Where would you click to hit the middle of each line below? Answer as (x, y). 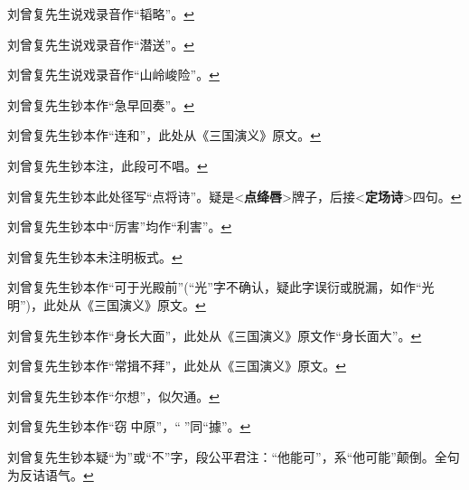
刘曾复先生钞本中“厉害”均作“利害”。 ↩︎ (120, 226)
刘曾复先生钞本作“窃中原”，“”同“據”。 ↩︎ (129, 426)
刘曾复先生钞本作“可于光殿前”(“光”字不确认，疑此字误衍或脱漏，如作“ (215, 287)
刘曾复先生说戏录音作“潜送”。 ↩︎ (101, 44)
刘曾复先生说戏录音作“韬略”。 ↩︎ (101, 14)
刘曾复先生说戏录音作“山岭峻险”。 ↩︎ (113, 75)
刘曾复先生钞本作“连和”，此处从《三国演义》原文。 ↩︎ (164, 135)
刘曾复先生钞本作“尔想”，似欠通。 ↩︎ (113, 396)
